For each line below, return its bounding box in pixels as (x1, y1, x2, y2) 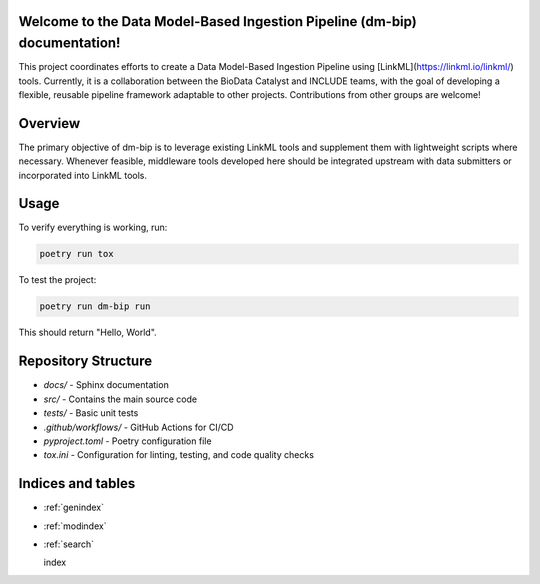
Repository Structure (18, 353, 153, 370)
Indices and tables (18, 475, 136, 492)
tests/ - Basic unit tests (43, 407, 139, 419)
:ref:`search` (43, 538, 95, 550)
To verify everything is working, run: (18, 221, 168, 234)
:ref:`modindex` (43, 520, 107, 532)
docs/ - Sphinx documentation (43, 379, 169, 391)
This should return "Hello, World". (18, 326, 157, 339)
